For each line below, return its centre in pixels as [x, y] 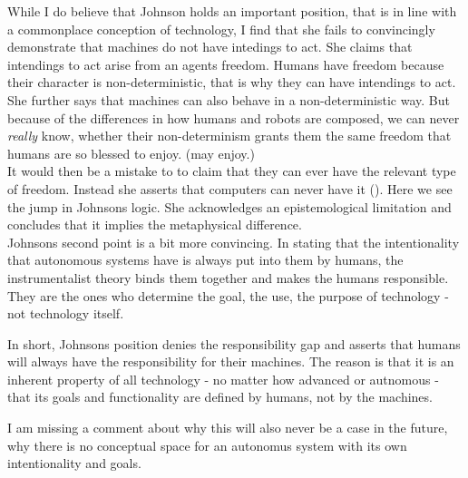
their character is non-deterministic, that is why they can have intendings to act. [232, 82]
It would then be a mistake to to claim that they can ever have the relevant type [232, 171]
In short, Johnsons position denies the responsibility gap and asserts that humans [234, 343]
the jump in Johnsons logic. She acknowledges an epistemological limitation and [229, 206]
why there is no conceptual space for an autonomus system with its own [207, 445]
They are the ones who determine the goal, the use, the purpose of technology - [228, 295]
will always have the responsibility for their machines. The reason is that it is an [231, 361]
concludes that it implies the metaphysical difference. [155, 224]
